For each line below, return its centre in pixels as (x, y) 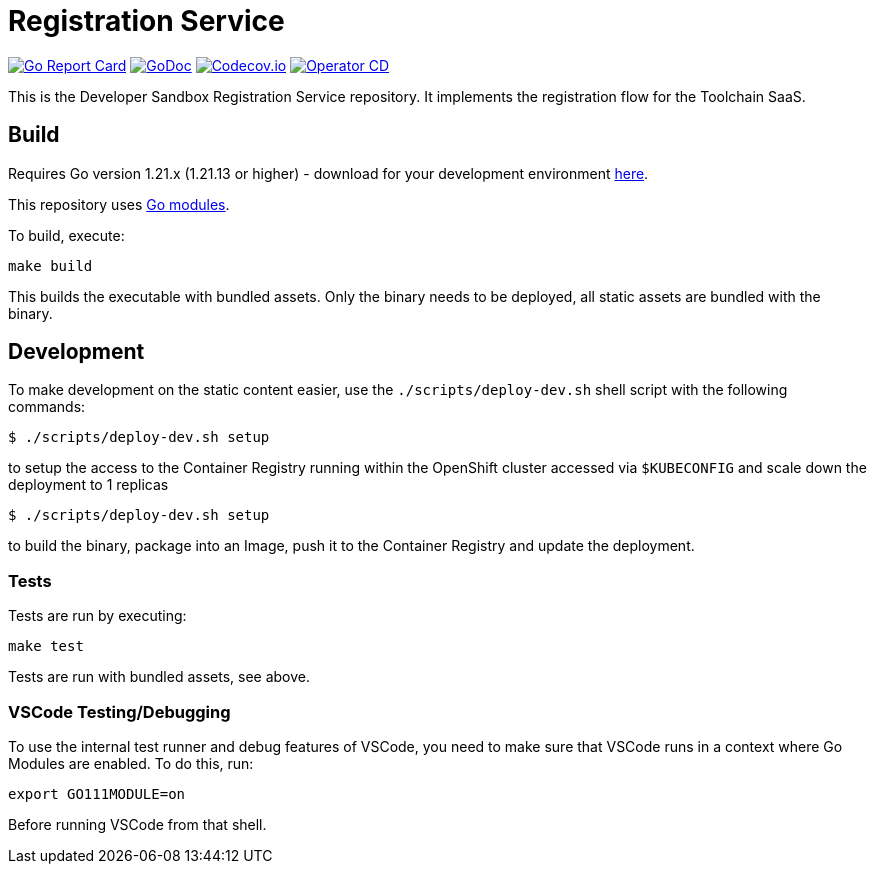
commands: (47, 407)
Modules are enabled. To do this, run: (131, 763)
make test (46, 646)
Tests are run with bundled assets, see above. (159, 677)
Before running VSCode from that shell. (137, 824)
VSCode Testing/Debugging (119, 711)
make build (50, 265)
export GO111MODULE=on (97, 793)
